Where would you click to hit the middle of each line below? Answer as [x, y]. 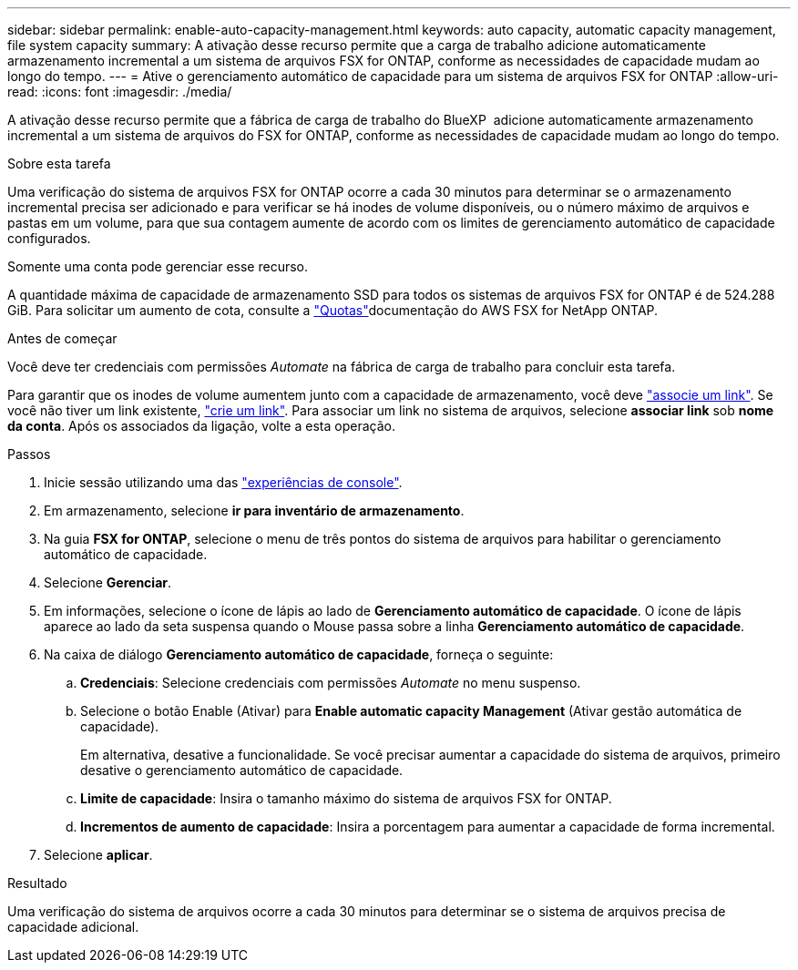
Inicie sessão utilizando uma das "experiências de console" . [223, 482]
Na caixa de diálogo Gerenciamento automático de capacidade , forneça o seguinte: [299, 654]
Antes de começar [62, 338]
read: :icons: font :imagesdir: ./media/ [120, 92]
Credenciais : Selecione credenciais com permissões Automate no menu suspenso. [331, 683]
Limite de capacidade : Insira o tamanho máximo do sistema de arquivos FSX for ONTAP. [346, 798]
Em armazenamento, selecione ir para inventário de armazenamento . [254, 511]
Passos [29, 454]
